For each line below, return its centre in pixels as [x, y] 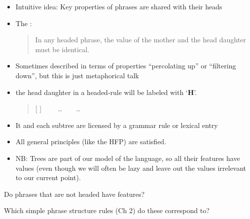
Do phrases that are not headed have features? [74, 194]
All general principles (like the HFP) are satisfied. [91, 141]
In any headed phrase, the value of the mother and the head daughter [141, 40]
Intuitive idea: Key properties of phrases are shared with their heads [119, 6]
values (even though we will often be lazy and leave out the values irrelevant [131, 168]
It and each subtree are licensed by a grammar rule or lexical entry [117, 125]
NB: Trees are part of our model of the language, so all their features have [128, 158]
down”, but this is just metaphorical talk [77, 75]
